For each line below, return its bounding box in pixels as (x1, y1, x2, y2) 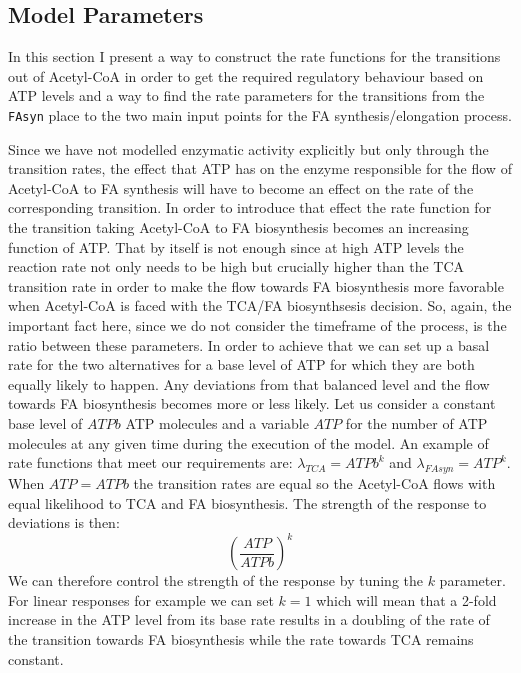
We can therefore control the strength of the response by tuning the (8, 570, 423, 591)
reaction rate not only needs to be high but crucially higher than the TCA (8, 256, 465, 277)
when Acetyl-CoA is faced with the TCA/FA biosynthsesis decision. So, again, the (8, 295, 512, 316)
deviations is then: (8, 512, 120, 533)
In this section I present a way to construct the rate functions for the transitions (8, 46, 501, 67)
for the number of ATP (345, 412, 488, 433)
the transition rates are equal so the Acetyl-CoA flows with (133, 472, 496, 493)
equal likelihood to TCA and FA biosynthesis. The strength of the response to (8, 492, 487, 513)
